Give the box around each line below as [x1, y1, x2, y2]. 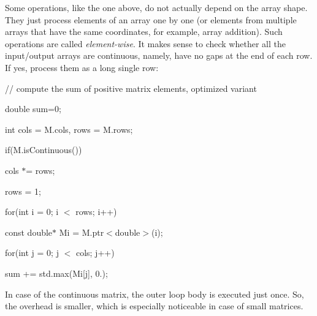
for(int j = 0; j [5, 246, 59, 259]
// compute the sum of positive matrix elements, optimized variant [5, 81, 257, 94]
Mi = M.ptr [59, 225, 104, 238]
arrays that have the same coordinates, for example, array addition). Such [5, 25, 283, 38]
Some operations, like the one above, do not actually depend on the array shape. [5, 1, 308, 13]
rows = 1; [5, 184, 41, 197]
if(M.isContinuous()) [5, 143, 82, 156]
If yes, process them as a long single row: [5, 61, 159, 73]
